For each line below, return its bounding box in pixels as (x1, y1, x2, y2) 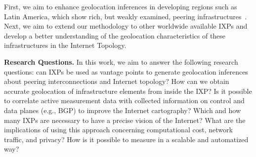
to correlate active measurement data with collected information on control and (4, 95, 245, 106)
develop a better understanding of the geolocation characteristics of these (4, 30, 226, 40)
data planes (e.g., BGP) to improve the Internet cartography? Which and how (4, 105, 241, 115)
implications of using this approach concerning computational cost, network (4, 124, 233, 135)
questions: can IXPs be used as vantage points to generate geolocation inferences (4, 66, 248, 77)
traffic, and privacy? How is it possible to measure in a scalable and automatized (4, 134, 249, 144)
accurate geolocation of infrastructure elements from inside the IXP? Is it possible (4, 85, 252, 96)
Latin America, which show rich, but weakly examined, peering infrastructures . (4, 11, 247, 21)
